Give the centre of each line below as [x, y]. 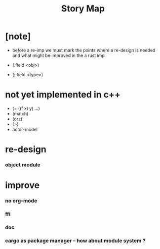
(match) [20, 113]
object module [23, 165]
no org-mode [21, 201]
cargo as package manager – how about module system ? [75, 241]
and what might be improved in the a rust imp [58, 55]
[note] [18, 36]
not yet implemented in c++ [63, 95]
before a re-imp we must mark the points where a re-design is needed [84, 50]
